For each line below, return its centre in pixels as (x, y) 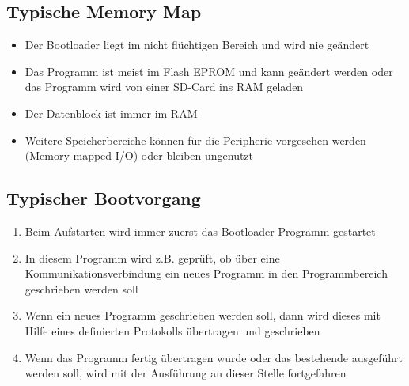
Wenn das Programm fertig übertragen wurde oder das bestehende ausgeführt (214, 357)
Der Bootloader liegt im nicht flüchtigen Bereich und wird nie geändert (197, 45)
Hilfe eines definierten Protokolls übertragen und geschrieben (172, 330)
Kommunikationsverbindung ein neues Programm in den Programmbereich (206, 273)
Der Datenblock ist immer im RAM (111, 113)
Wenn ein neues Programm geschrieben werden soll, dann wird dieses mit (203, 315)
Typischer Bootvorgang (104, 198)
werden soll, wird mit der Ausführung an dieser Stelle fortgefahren (186, 373)
